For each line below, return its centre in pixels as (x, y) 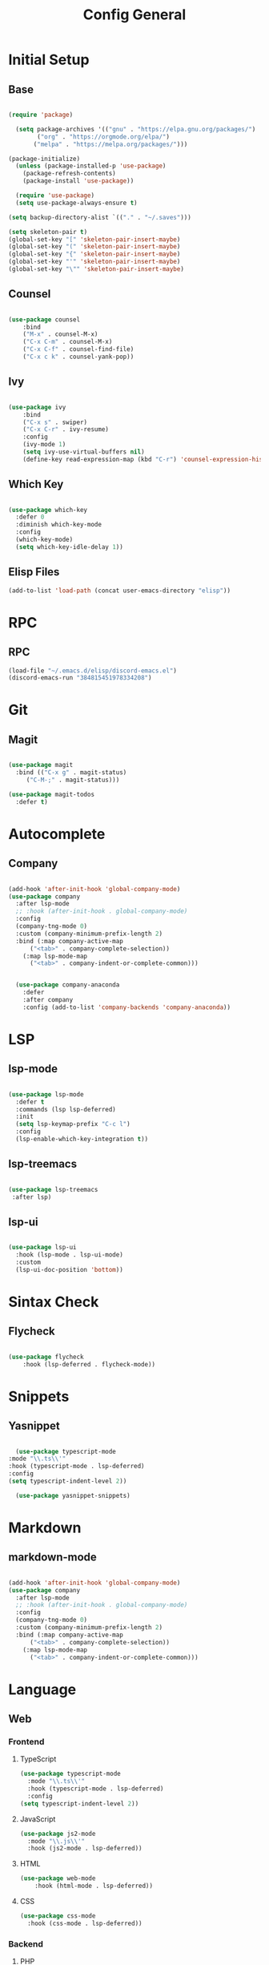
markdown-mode (53, 1557)
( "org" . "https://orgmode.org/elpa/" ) (104, 137)
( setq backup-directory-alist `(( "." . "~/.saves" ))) (100, 217)
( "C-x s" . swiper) (55, 422)
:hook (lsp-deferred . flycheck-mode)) (89, 1364)
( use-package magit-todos (51, 794)
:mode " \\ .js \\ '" (56, 1841)
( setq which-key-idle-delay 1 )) (70, 547)
